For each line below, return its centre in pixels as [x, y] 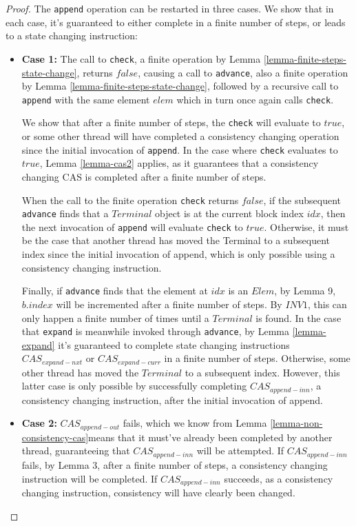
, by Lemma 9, [305, 291]
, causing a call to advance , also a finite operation [243, 72]
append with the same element [86, 99]
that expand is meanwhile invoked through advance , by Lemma [155, 331]
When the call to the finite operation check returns [130, 200]
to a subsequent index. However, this [262, 372]
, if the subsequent [302, 200]
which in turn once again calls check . [255, 99]
